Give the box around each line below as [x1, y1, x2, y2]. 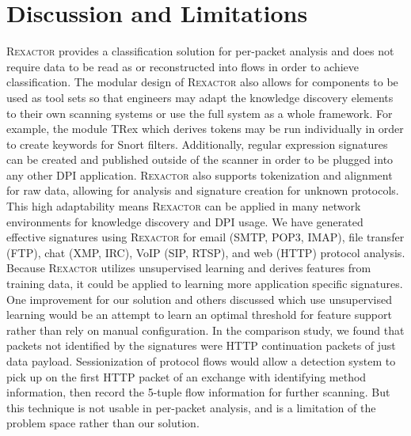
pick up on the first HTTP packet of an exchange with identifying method [6, 368, 367, 385]
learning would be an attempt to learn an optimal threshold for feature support [6, 306, 392, 323]
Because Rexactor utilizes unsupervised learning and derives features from [6, 260, 371, 276]
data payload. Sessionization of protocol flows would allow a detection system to [6, 353, 396, 369]
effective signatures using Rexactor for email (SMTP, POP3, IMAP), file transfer [6, 229, 405, 245]
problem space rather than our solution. [6, 415, 200, 431]
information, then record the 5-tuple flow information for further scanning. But [6, 384, 390, 400]
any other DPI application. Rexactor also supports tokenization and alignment [6, 166, 393, 183]
